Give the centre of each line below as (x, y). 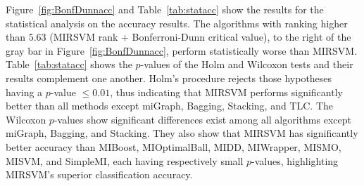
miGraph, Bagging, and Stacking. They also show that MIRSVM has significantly (182, 133)
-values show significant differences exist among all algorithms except (202, 119)
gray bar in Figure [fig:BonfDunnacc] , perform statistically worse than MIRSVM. (182, 50)
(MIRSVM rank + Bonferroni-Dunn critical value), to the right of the (200, 37)
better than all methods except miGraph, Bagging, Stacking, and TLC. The (169, 106)
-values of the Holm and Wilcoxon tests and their (247, 64)
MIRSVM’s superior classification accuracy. (99, 174)
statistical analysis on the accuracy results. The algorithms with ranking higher (177, 23)
